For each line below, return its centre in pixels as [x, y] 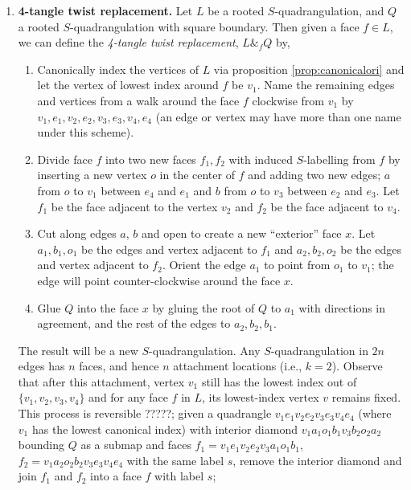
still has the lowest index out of [279, 381]
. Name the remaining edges [326, 85]
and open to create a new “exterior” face [241, 233]
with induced [261, 159]
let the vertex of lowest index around [128, 85]
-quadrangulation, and [329, 10]
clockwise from [288, 100]
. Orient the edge [204, 265]
